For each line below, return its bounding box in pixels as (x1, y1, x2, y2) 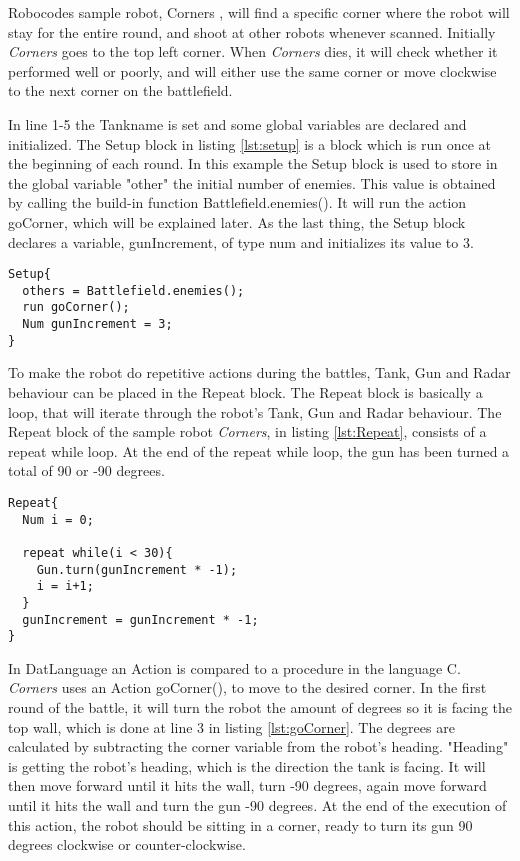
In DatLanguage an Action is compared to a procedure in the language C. (8, 657, 461, 678)
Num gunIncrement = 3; (22, 317, 173, 332)
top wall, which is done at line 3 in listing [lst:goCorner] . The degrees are (8, 716, 455, 737)
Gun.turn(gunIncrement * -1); (36, 562, 238, 577)
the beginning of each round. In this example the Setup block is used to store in (8, 153, 498, 174)
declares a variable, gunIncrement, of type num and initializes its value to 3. (8, 231, 474, 252)
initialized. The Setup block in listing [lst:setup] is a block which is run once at (8, 133, 492, 154)
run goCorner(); (22, 300, 130, 315)
